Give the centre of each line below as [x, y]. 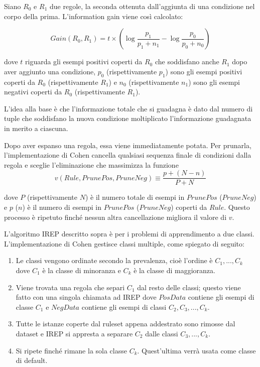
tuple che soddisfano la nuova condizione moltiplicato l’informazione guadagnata [128, 118]
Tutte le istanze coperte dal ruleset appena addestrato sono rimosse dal [125, 324]
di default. [32, 360]
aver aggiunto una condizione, [50, 71]
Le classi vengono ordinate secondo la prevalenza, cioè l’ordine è [114, 260]
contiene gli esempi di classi [124, 307]
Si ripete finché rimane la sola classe [71, 350]
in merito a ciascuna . [36, 128]
